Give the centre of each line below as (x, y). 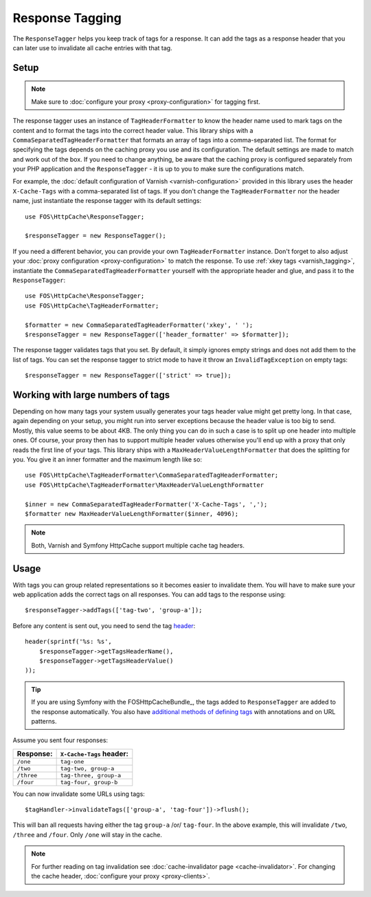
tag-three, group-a (91, 775)
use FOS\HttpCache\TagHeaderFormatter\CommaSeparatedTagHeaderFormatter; (152, 475)
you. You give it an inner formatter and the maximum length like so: (108, 459)
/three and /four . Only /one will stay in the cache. (88, 834)
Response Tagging (67, 18)
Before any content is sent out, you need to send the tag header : (104, 625)
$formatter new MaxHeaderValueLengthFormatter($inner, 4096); (132, 514)
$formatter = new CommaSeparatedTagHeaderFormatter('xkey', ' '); (139, 325)
